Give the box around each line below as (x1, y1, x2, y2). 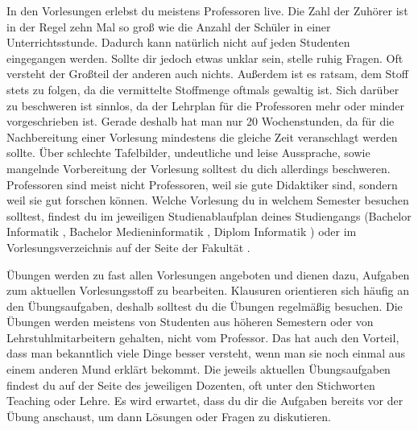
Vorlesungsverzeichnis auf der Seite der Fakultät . (6, 238, 250, 255)
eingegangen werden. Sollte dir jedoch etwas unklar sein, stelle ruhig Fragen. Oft (6, 49, 404, 66)
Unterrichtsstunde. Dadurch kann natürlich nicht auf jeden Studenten (6, 34, 350, 51)
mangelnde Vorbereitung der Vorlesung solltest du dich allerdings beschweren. (6, 159, 391, 176)
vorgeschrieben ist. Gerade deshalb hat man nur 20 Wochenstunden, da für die (6, 113, 395, 130)
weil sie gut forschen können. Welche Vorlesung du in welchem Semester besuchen (6, 192, 409, 209)
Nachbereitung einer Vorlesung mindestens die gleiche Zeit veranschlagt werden (6, 128, 398, 145)
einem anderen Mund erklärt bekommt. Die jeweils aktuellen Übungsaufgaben (6, 361, 391, 378)
